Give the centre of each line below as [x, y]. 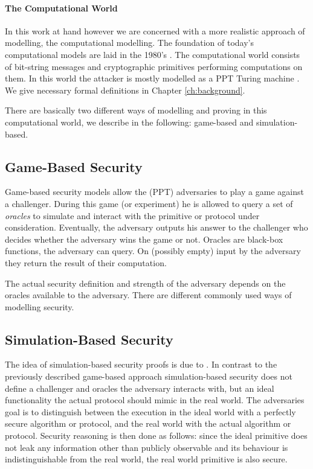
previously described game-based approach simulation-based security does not [149, 376]
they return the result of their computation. [86, 262]
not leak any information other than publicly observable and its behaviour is [147, 447]
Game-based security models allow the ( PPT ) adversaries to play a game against [154, 192]
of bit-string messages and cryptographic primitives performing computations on [154, 66]
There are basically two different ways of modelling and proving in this [136, 110]
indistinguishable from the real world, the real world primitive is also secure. [146, 459]
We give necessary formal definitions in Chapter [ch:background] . [125, 90]
